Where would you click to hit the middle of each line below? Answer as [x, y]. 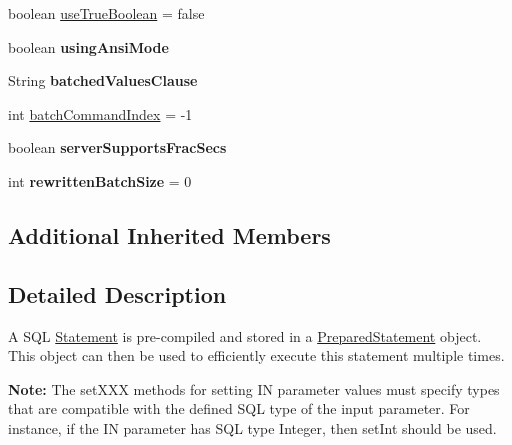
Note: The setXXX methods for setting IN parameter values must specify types [254, 388]
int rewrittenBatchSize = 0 [100, 180]
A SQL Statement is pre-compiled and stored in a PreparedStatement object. [245, 335]
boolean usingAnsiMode [88, 46]
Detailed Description [117, 293]
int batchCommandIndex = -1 [100, 113]
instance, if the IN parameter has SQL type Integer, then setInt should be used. [252, 427]
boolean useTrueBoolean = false [106, 13]
